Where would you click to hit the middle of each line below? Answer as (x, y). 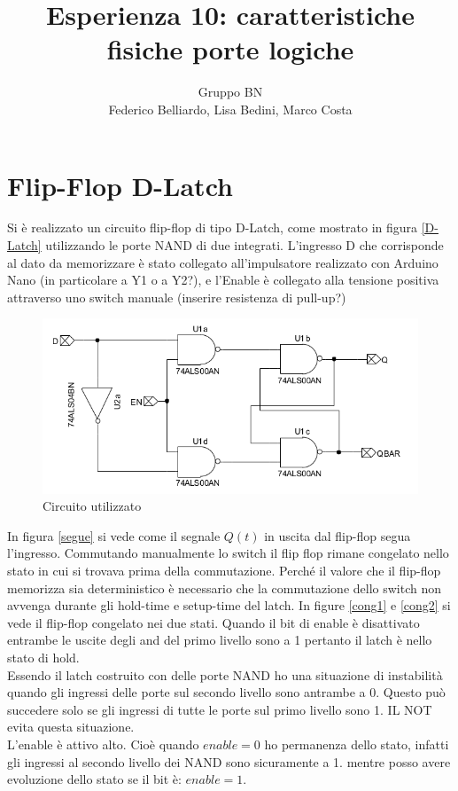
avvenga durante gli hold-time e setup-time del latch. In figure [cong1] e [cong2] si (229, 605)
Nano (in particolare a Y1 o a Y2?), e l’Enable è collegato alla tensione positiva (223, 280)
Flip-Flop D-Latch (120, 185)
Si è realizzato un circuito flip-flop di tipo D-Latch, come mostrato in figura (213, 227)
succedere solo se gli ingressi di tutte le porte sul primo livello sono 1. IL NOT (220, 709)
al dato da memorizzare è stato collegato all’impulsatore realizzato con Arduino (223, 262)
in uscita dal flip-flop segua (338, 535)
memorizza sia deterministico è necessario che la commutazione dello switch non (225, 587)
